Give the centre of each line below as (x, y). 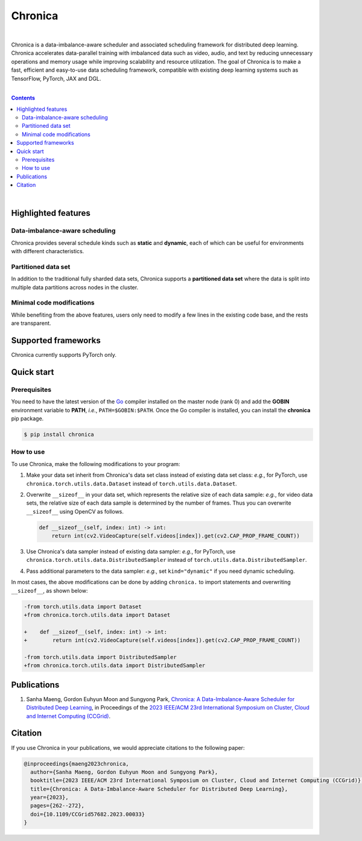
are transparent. (31, 323)
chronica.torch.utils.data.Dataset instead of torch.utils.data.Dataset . (132, 483)
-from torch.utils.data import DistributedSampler (100, 657)
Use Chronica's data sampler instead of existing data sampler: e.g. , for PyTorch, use (131, 552)
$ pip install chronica (59, 435)
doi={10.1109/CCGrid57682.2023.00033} (87, 814)
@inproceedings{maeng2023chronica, (76, 764)
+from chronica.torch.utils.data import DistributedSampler (115, 666)
